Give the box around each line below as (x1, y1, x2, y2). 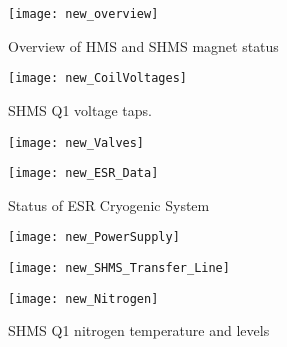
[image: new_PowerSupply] (8, 230, 180, 245)
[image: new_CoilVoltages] (8, 71, 187, 86)
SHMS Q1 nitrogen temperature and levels (8, 320, 270, 341)
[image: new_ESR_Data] (8, 166, 159, 181)
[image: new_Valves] (8, 135, 145, 150)
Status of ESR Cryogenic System (8, 194, 210, 215)
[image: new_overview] (8, 7, 159, 21)
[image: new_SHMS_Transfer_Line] (8, 261, 230, 276)
